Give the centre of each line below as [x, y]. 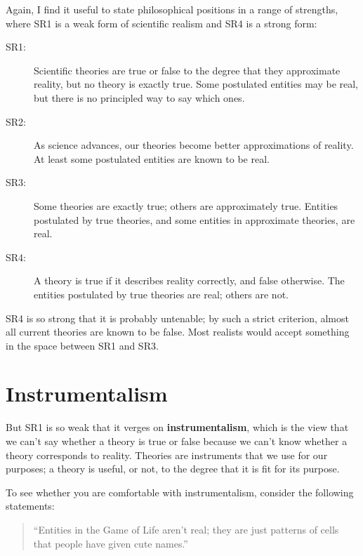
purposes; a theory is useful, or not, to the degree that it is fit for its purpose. [173, 469]
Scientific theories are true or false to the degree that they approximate [187, 70]
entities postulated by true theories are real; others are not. [161, 294]
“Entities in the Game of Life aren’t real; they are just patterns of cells [186, 529]
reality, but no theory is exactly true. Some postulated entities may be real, [196, 84]
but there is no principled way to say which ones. [139, 97]
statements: [30, 506]
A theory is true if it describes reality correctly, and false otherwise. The [189, 280]
